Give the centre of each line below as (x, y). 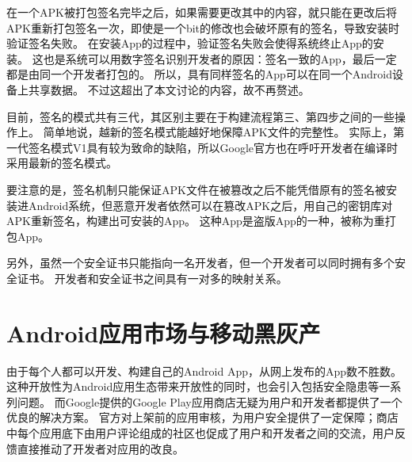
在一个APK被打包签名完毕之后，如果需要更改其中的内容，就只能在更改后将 (202, 12)
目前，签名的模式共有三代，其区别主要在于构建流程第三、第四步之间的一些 (200, 116)
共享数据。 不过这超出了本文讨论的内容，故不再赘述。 (169, 89)
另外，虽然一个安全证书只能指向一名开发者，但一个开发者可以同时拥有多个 (200, 263)
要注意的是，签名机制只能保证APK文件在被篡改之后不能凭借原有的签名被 (196, 189)
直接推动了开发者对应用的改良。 (100, 448)
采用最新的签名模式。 (62, 163)
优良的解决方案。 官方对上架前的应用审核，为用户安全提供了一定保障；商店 (202, 417)
